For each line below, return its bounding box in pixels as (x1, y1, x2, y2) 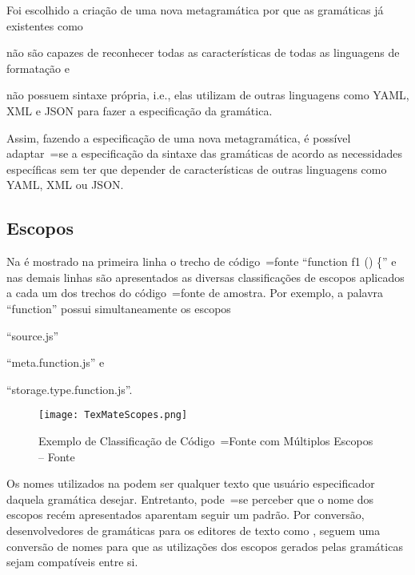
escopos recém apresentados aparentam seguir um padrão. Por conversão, (6, 506, 365, 523)
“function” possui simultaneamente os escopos (6, 300, 231, 316)
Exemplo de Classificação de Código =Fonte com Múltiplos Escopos (38, 432, 373, 448)
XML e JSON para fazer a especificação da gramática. (6, 102, 273, 119)
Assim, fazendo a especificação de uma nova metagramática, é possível (6, 129, 351, 146)
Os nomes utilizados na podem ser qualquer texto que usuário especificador (6, 475, 375, 492)
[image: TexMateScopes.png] (38, 409, 188, 421)
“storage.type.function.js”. (6, 380, 133, 397)
